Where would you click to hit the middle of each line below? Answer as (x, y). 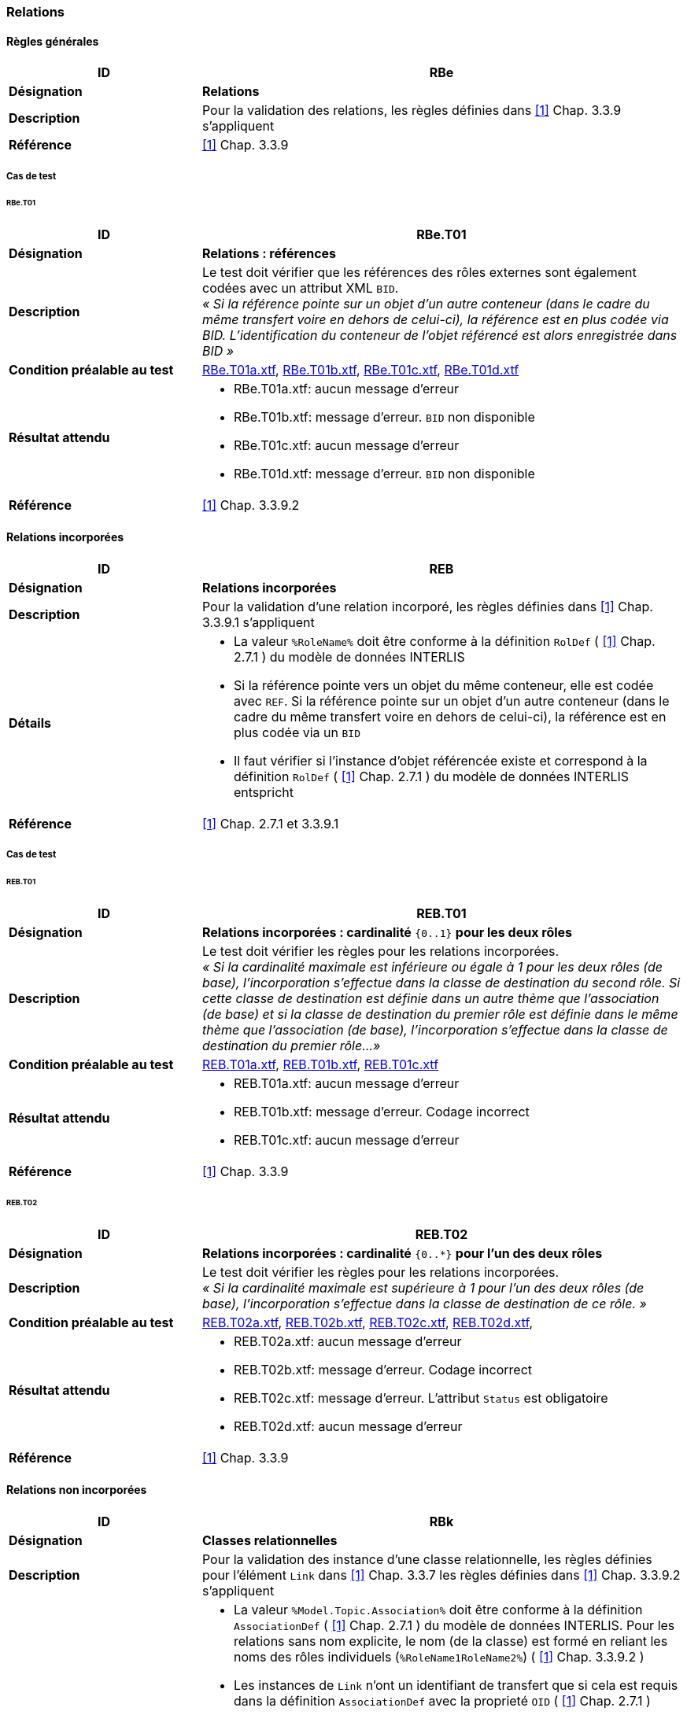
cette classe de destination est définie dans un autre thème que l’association (430, 998)
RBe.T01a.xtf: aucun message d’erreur (346, 389)
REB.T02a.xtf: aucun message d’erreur (347, 1342)
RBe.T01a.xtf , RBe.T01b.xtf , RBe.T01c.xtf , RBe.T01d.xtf (360, 370)
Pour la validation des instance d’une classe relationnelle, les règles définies (427, 1559)
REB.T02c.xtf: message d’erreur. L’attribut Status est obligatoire (421, 1398)
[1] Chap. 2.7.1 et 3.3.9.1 (270, 823)
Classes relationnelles (270, 1540)
